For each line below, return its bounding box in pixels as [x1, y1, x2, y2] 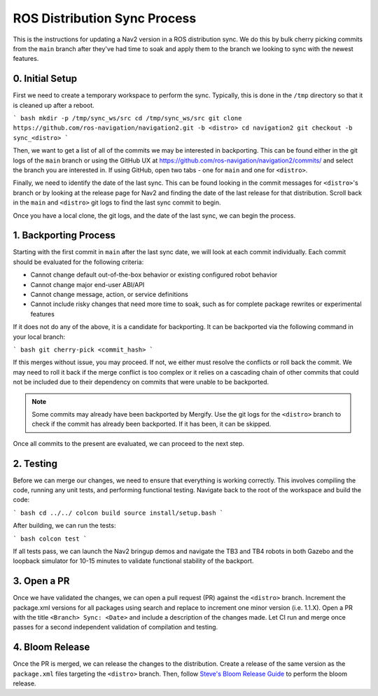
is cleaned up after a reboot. [13, 101, 94, 109]
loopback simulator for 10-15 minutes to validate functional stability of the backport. [13, 557, 254, 565]
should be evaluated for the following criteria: [13, 258, 144, 266]
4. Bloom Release [13, 641, 90, 653]
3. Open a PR [13, 575, 70, 587]
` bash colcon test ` [13, 534, 87, 543]
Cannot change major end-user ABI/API [30, 280, 145, 288]
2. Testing [13, 457, 57, 469]
